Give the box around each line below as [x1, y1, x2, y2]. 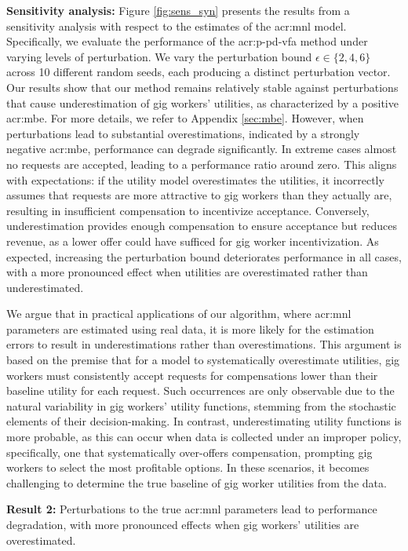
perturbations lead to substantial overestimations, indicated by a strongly [6, 125, 360, 141]
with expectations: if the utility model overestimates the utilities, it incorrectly [6, 171, 384, 188]
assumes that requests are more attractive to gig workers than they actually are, [6, 187, 392, 203]
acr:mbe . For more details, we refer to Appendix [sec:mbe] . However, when [6, 110, 364, 126]
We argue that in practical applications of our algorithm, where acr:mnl [6, 305, 352, 322]
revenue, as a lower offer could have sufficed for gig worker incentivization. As [6, 232, 379, 249]
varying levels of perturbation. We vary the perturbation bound [6, 48, 312, 64]
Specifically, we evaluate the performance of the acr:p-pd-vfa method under [6, 33, 368, 49]
